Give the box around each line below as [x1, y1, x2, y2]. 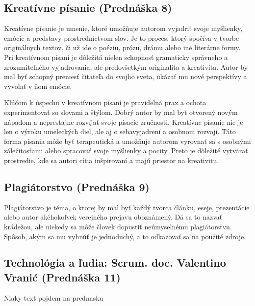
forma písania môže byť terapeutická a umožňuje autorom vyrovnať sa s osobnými [4, 136, 251, 146]
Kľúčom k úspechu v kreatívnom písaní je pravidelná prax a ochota [4, 97, 206, 108]
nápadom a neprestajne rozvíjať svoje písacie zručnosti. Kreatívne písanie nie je [4, 116, 243, 127]
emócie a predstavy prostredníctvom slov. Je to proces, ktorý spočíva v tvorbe [4, 32, 239, 43]
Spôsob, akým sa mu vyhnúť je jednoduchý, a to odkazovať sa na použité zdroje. [4, 231, 246, 241]
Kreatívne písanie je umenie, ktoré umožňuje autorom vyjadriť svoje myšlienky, [4, 23, 243, 33]
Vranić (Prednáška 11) [4, 269, 121, 284]
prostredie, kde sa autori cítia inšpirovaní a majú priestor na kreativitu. [4, 155, 219, 165]
